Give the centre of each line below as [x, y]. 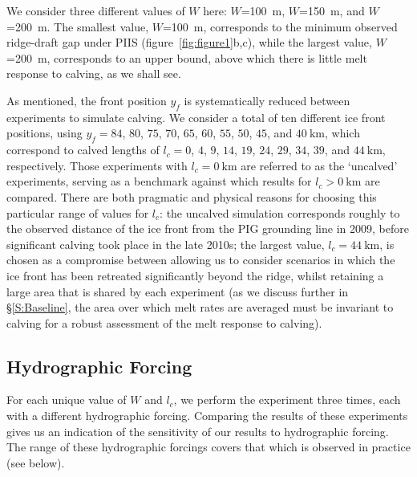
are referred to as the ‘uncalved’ [319, 165]
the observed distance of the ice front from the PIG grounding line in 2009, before [208, 228]
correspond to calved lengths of [83, 150]
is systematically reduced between [267, 100]
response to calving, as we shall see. [94, 73]
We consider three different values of [96, 10]
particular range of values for [78, 212]
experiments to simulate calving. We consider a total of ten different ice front [196, 117]
